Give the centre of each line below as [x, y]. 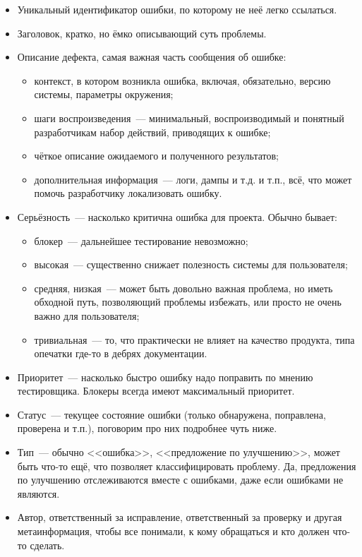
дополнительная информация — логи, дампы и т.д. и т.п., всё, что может [193, 179]
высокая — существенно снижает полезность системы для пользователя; [191, 264]
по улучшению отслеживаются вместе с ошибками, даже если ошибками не [180, 480]
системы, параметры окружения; [104, 94]
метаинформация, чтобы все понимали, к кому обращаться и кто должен [173, 531]
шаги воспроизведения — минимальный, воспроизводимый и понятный [189, 118]
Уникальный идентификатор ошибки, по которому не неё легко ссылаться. [177, 9]
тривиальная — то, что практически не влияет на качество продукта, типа [194, 339]
